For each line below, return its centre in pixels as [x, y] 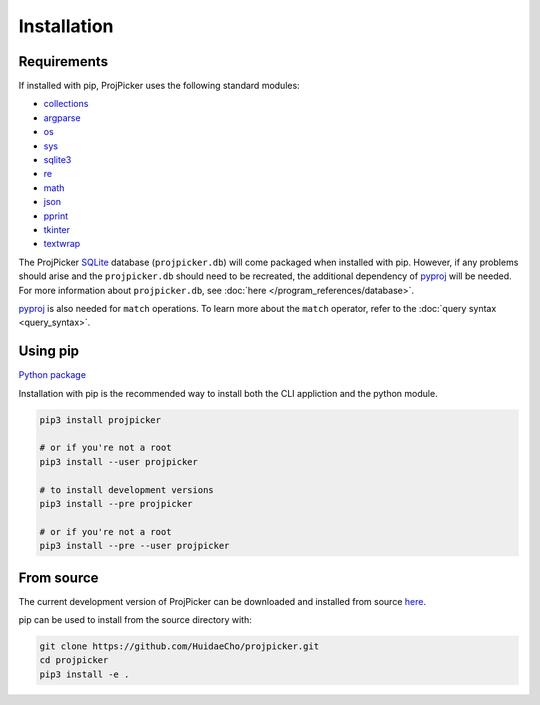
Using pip [49, 351]
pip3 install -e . [84, 674]
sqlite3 [57, 160]
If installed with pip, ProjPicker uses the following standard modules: [159, 86]
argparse [62, 117]
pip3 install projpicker [100, 419]
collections [66, 104]
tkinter [56, 229]
